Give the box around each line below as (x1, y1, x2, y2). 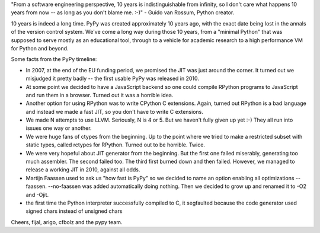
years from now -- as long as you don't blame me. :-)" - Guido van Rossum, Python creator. (11, 9, 235, 16)
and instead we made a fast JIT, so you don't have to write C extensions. (25, 108, 204, 115)
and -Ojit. (25, 191, 49, 198)
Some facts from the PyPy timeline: (11, 56, 97, 63)
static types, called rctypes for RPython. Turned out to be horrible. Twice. (25, 141, 206, 148)
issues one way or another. (25, 125, 92, 132)
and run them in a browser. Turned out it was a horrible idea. (25, 91, 174, 98)
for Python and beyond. (11, 44, 69, 52)
